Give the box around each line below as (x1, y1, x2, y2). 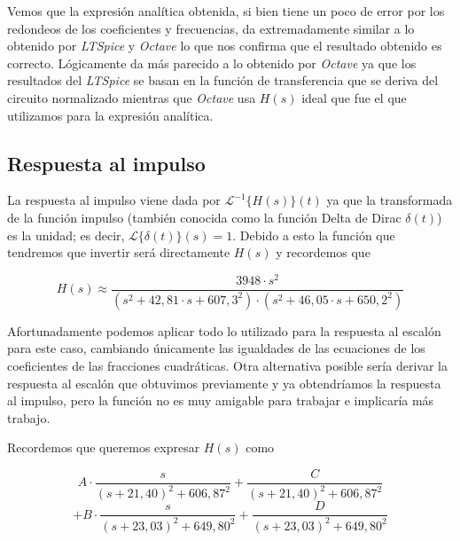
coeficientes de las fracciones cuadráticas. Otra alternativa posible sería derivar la (7, 356, 448, 374)
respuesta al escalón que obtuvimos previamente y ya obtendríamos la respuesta (7, 373, 441, 392)
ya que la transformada (326, 191, 453, 209)
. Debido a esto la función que (232, 225, 395, 244)
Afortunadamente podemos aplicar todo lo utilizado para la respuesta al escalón (7, 321, 441, 340)
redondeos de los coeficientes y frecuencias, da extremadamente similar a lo (7, 19, 415, 37)
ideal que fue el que (301, 88, 407, 106)
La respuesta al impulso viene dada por (7, 191, 221, 209)
